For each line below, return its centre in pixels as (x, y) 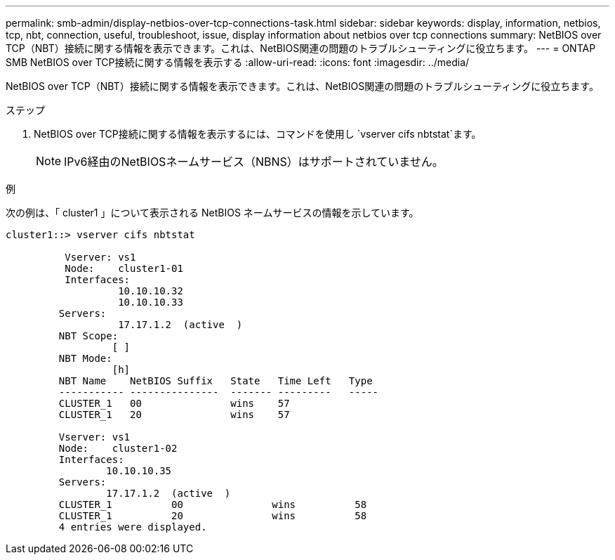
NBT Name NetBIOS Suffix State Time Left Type (216, 381)
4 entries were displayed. (133, 527)
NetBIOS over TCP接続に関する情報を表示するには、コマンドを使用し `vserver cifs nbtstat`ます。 (258, 134)
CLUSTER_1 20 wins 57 (174, 415)
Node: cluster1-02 (118, 448)
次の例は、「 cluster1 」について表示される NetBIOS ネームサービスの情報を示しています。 (212, 213)
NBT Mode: (85, 358)
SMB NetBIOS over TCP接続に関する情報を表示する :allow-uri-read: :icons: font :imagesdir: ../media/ (238, 62)
